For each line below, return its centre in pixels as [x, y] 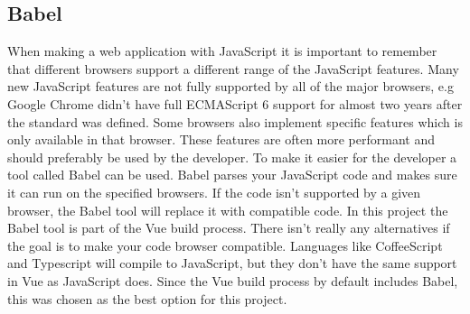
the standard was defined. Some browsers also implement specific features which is [235, 121]
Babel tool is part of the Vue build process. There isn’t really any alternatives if [229, 228]
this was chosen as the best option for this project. [147, 298]
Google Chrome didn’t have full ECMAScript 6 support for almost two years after [235, 103]
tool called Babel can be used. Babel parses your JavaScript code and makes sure [232, 175]
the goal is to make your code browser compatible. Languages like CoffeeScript [225, 245]
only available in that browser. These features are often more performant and [221, 139]
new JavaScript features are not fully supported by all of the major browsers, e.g [230, 86]
